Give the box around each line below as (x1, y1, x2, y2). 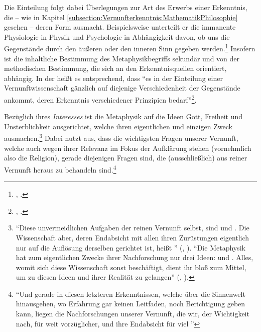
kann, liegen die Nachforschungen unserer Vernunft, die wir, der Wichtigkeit (16, 308, 249, 319)
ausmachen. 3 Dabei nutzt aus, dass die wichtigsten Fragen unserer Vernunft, (4, 131, 238, 143)
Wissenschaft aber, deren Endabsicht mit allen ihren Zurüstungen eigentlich (16, 232, 249, 242)
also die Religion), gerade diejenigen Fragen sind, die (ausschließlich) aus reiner (4, 152, 247, 163)
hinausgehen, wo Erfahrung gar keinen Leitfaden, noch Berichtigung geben (16, 298, 245, 309)
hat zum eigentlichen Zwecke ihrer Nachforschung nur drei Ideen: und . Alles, (16, 252, 253, 263)
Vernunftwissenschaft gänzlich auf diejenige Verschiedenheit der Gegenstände (4, 82, 240, 93)
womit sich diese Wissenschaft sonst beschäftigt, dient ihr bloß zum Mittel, (16, 262, 246, 272)
